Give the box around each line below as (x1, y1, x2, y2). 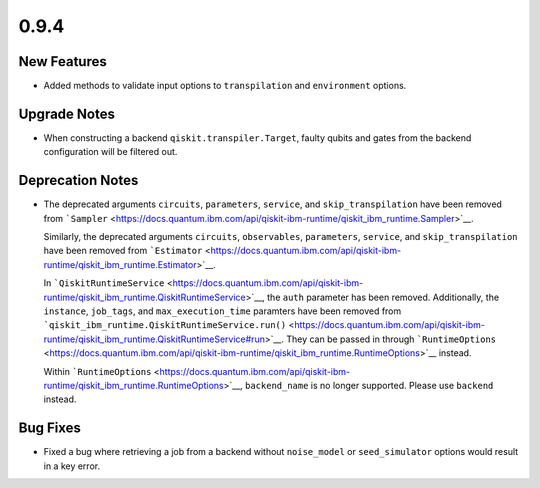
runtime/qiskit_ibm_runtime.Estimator (43, 258, 197, 270)
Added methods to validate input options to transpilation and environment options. (43, 80, 407, 92)
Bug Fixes (18, 420, 82, 437)
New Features (18, 53, 107, 70)
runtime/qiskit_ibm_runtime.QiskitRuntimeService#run (43, 333, 265, 345)
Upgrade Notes (18, 105, 115, 122)
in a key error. (43, 460, 100, 472)
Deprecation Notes (18, 172, 139, 189)
